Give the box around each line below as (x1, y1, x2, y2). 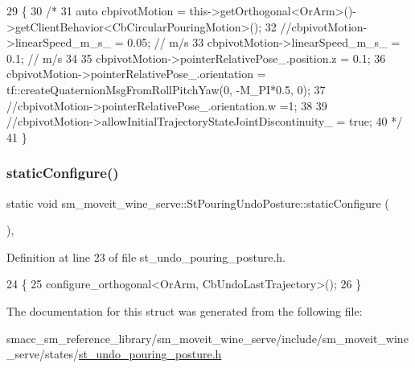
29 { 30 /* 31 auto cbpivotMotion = (6, 2, 186, 19)
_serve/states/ (6, 345, 80, 362)
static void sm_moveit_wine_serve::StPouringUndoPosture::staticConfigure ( (6, 194, 389, 211)
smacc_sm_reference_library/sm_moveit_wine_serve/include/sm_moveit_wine (6, 329, 409, 346)
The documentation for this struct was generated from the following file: (6, 302, 363, 319)
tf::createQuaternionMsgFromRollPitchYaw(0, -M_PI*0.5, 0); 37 (6, 81, 326, 97)
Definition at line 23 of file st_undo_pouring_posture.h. (6, 248, 286, 265)
